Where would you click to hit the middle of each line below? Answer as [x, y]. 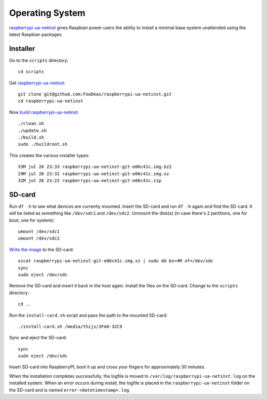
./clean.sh [31, 124]
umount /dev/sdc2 [39, 239]
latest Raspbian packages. [36, 34]
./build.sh [31, 137]
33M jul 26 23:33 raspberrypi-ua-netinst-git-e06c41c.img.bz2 [95, 167]
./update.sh [32, 130]
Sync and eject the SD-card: [38, 338]
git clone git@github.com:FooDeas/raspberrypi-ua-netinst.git [95, 94]
